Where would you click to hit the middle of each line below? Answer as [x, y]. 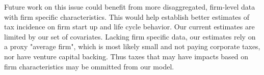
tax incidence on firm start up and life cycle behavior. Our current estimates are [129, 27]
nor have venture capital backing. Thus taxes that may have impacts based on [126, 56]
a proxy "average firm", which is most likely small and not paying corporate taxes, [132, 46]
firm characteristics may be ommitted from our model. [89, 66]
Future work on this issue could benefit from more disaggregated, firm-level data [130, 7]
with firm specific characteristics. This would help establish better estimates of [127, 16]
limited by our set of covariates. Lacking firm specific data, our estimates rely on [130, 36]
